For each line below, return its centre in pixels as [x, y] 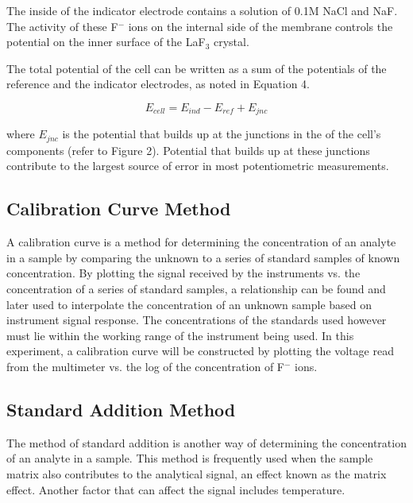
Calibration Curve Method [119, 209]
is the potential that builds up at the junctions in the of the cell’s [222, 134]
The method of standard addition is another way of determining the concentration [206, 442]
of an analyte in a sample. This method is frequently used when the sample [190, 458]
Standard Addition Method [121, 409]
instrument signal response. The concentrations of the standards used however [197, 320]
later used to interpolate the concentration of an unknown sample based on [189, 304]
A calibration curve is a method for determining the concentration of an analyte [201, 242]
